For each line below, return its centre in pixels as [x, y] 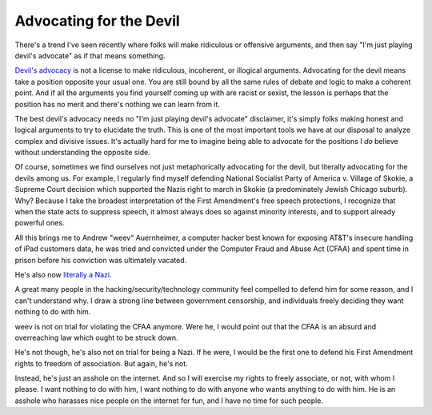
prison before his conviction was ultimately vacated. [101, 260]
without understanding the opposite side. [83, 153]
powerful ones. [40, 223]
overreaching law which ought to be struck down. [97, 337]
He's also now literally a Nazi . [63, 274]
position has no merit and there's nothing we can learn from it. [117, 104]
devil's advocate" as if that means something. [90, 55]
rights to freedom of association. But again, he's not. [101, 363]
